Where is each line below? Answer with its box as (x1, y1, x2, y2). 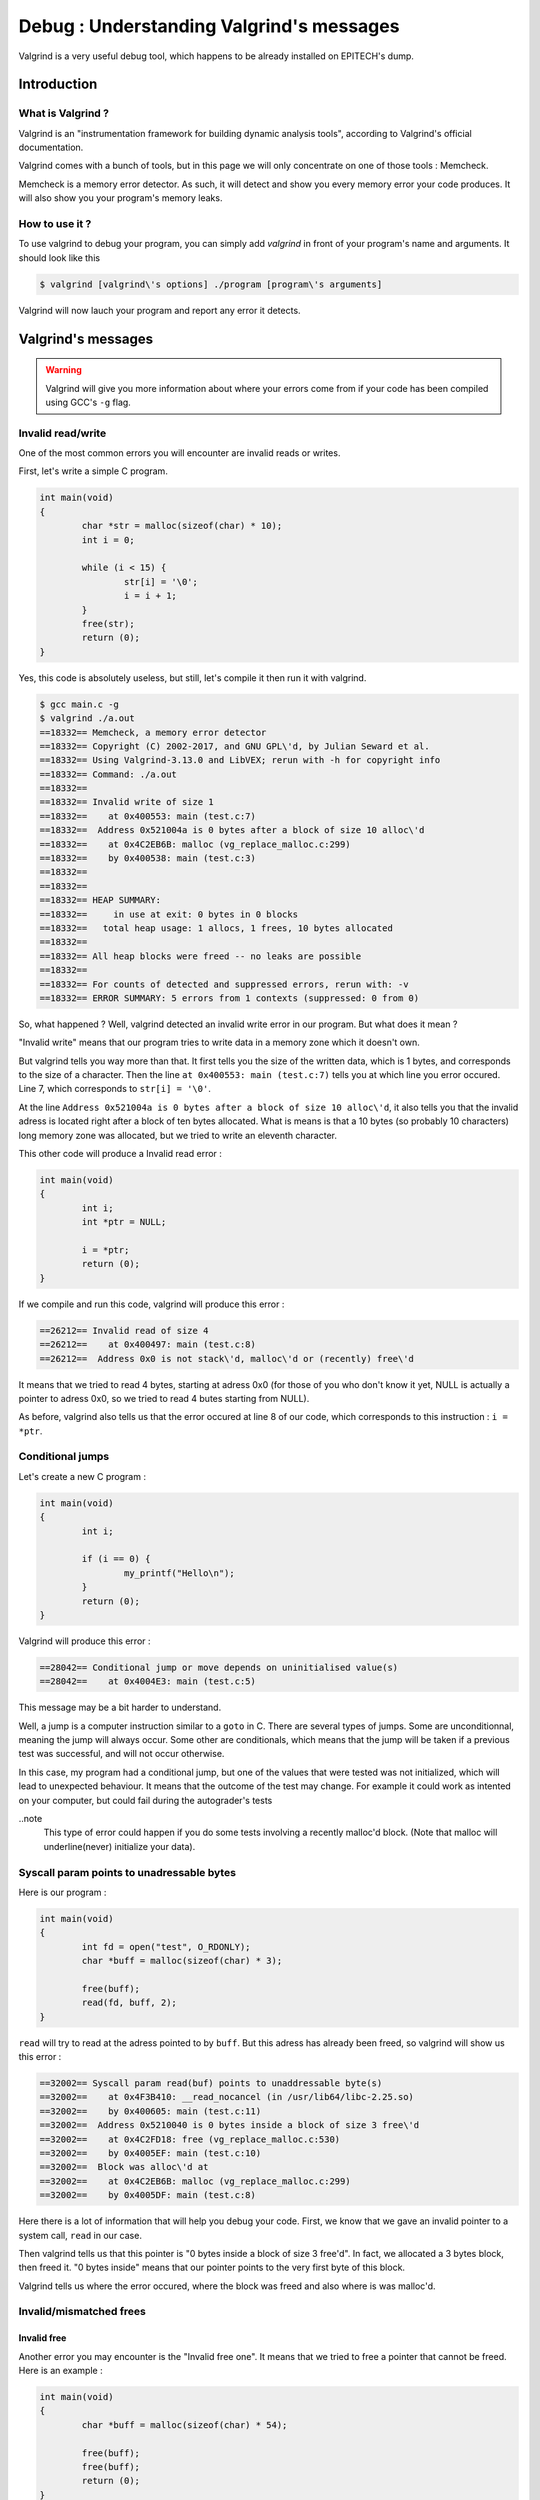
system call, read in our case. (18, 2229, 142, 2241)
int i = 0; (81, 534, 135, 545)
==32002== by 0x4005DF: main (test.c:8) (39, 2190, 257, 2201)
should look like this (18, 251, 100, 264)
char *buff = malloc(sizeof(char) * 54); (81, 2419, 288, 2430)
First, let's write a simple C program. (18, 465, 169, 477)
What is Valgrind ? (18, 106, 110, 120)
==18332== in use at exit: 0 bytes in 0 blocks (39, 908, 299, 920)
